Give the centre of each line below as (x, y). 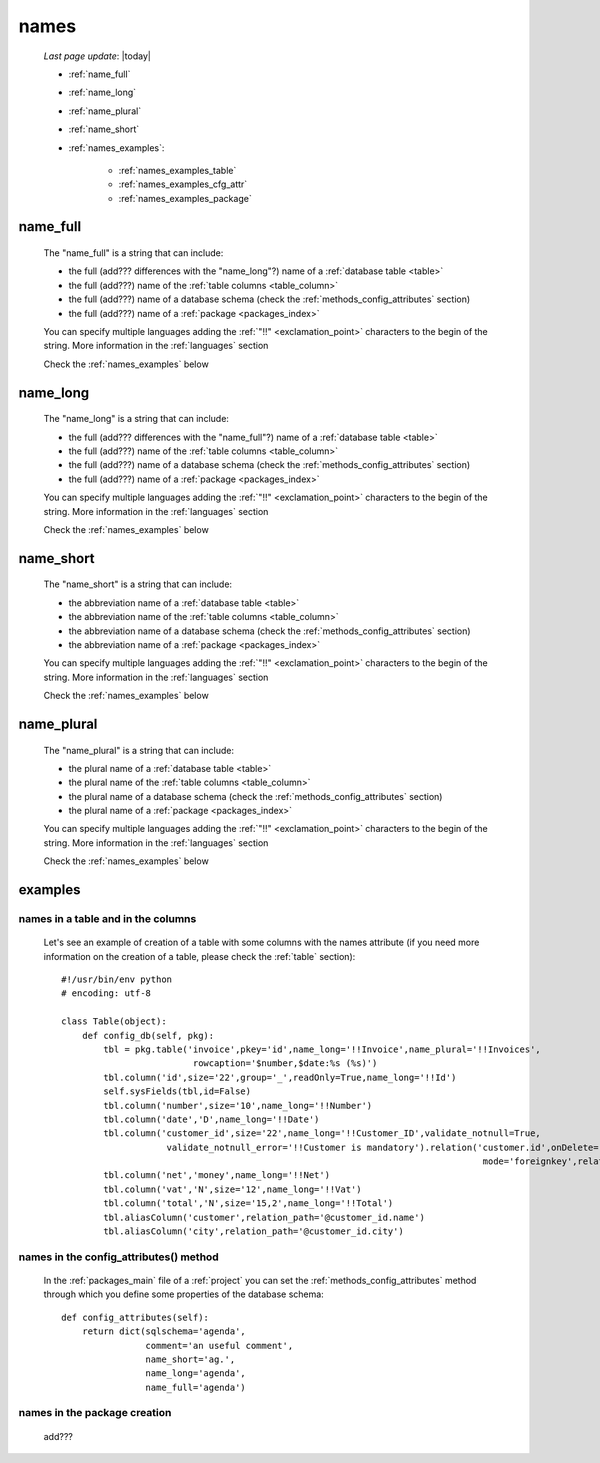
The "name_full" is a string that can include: (133, 253)
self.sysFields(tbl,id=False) (177, 1091)
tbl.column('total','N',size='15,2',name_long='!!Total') (248, 1203)
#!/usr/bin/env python (117, 979)
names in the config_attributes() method (118, 1257)
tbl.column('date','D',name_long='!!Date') (211, 1119)
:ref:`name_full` (99, 74)
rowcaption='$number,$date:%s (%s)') (285, 1063)
